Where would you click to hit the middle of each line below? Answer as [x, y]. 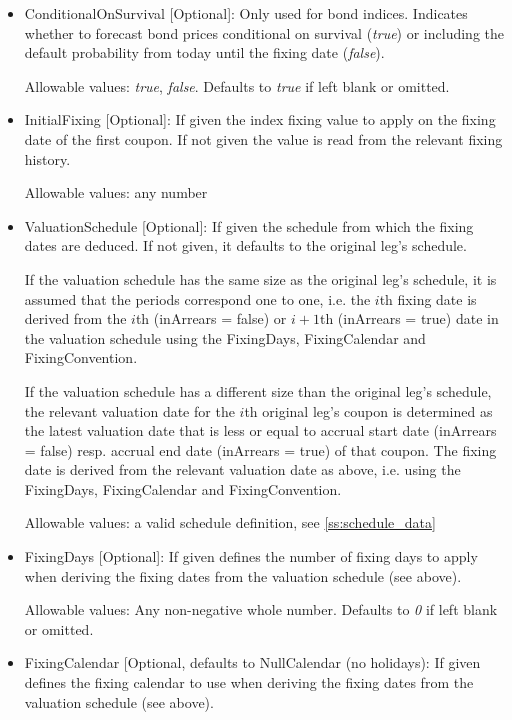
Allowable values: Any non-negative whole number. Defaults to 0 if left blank [261, 609]
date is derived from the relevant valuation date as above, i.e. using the [242, 469]
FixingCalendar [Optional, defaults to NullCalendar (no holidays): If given [252, 662]
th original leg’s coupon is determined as [368, 410]
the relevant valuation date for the [129, 410]
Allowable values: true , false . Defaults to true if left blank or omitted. [237, 85]
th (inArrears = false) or [211, 318]
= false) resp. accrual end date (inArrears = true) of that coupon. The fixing [260, 449]
